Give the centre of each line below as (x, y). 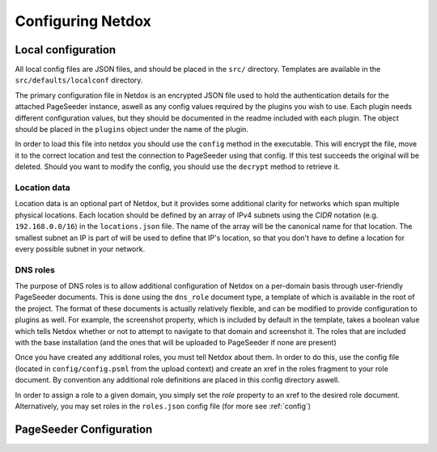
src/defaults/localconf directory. (79, 80)
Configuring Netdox (83, 21)
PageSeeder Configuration (84, 429)
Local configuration (66, 50)
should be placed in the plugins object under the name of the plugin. (132, 129)
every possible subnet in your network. (80, 249)
